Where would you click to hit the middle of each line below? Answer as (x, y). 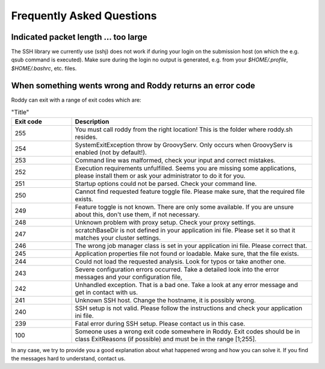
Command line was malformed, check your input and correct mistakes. (175, 160)
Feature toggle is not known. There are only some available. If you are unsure (184, 206)
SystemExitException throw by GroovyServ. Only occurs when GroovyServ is (184, 144)
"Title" (20, 113)
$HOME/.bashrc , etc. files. (44, 68)
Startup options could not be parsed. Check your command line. (166, 184)
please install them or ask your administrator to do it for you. (160, 176)
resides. (86, 137)
